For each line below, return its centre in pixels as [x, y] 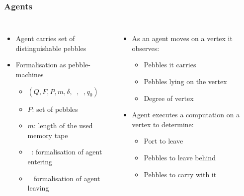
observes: [146, 48]
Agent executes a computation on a [186, 115]
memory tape [48, 135]
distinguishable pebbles [51, 48]
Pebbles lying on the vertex [185, 81]
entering [40, 161]
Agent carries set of [45, 38]
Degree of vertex [169, 98]
